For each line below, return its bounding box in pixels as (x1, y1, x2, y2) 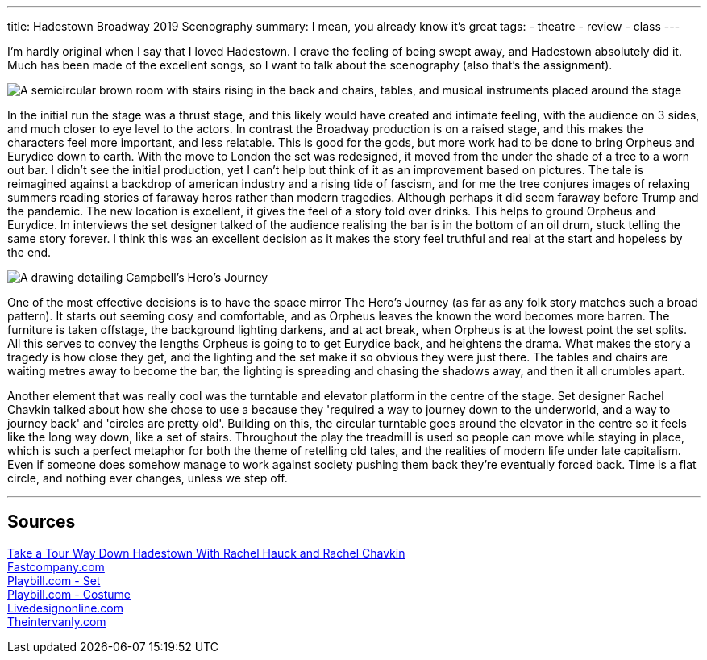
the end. (7, 245, 51, 259)
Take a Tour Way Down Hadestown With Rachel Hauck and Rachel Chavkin (7, 545, 405, 560)
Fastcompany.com (7, 559, 105, 574)
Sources (7, 512, 76, 533)
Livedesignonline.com (7, 600, 124, 615)
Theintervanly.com (7, 614, 106, 629)
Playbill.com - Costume (7, 587, 131, 601)
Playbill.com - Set (7, 573, 101, 587)
